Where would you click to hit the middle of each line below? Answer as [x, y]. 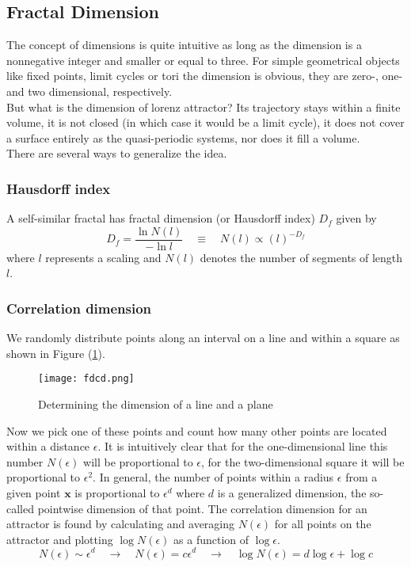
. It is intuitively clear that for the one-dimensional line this [243, 446]
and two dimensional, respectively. [89, 91]
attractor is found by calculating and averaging [121, 524]
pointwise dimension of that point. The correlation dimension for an [202, 508]
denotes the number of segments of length [301, 257]
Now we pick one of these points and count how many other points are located [197, 430]
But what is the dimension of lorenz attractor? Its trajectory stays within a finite [204, 107]
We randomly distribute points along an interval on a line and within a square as [203, 338]
